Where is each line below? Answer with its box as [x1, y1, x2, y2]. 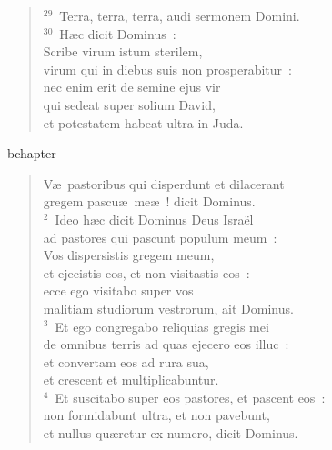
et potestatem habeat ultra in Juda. [43, 113, 244, 132]
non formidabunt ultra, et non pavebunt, [43, 405, 270, 425]
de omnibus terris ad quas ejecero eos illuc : [43, 335, 289, 354]
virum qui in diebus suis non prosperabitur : [43, 59, 292, 78]
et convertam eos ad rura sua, [43, 352, 209, 371]
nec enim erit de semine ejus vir [43, 77, 221, 96]
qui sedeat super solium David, [43, 95, 216, 114]
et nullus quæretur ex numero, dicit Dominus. [43, 424, 298, 443]
